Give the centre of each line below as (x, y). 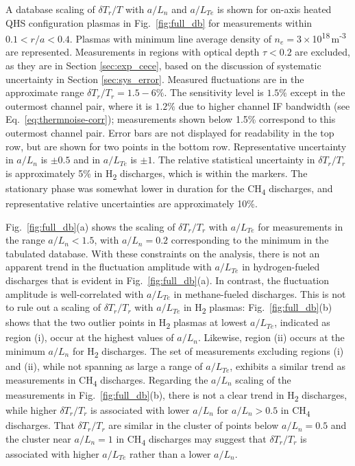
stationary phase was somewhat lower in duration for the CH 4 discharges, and (169, 189)
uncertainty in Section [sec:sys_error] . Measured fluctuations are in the (155, 79)
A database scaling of (50, 9)
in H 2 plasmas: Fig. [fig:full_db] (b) (258, 308)
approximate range (45, 92)
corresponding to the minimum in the (250, 240)
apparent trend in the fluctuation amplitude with (109, 267)
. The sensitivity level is (214, 92)
